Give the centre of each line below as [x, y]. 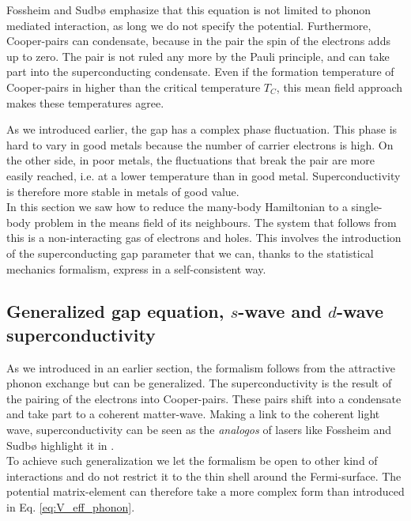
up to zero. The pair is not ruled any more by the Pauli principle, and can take [198, 56]
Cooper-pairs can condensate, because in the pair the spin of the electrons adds [198, 41]
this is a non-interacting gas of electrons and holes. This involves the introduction [204, 238]
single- [367, 207]
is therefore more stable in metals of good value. [123, 191]
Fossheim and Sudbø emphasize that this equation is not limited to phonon [189, 9]
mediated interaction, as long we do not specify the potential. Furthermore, [189, 25]
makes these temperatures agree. [85, 102]
